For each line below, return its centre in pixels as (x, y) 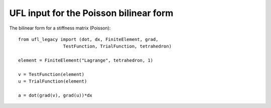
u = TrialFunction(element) (53, 81)
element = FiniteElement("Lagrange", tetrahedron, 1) (86, 60)
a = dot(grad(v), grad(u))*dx (55, 95)
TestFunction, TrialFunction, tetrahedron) (117, 46)
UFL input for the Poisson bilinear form (91, 13)
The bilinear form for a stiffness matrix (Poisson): (60, 28)
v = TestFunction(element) (51, 74)
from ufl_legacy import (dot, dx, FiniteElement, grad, (88, 39)
